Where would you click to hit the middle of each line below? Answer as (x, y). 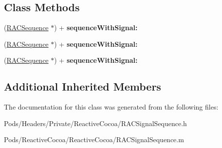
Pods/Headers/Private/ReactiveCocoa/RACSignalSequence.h (95, 123)
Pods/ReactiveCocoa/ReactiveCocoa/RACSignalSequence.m (94, 139)
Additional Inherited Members (83, 86)
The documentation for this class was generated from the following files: (111, 107)
